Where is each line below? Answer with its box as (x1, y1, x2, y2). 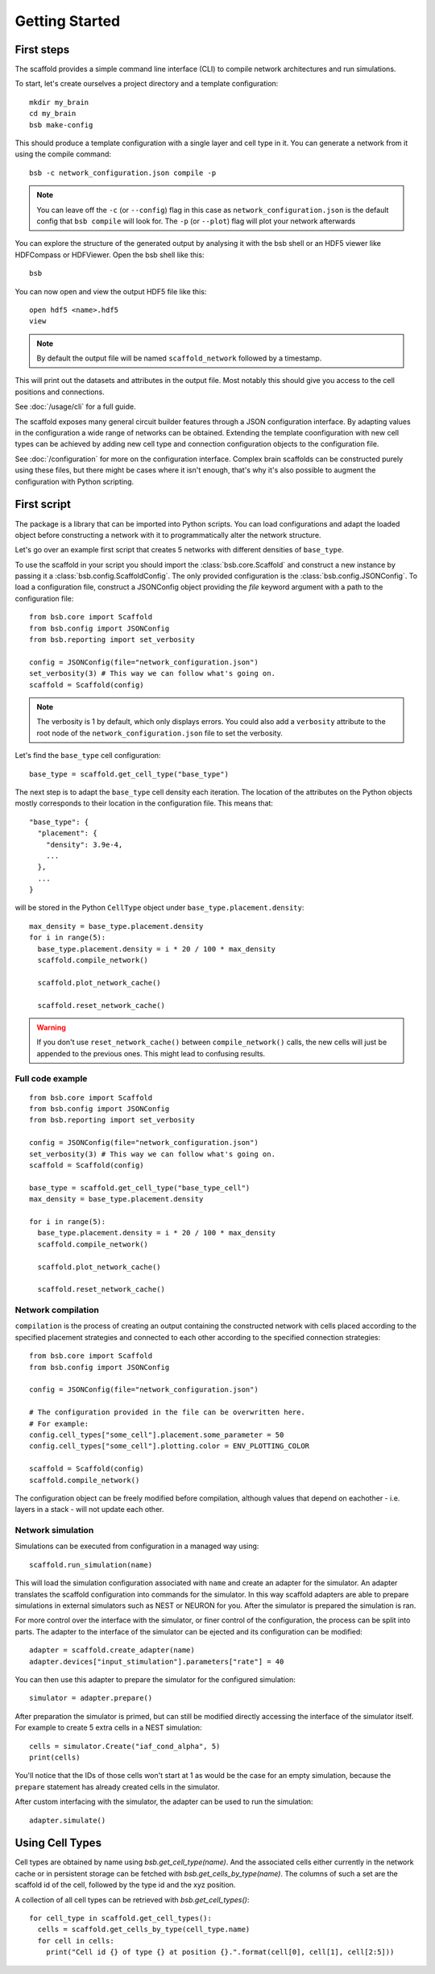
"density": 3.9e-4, (45, 839, 123, 849)
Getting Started (14, 12, 121, 30)
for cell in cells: (37, 1936, 114, 1945)
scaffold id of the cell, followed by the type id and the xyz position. (14, 1880, 236, 1890)
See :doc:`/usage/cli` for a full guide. (14, 402, 136, 411)
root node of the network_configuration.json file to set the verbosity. (36, 728, 284, 738)
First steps (14, 43, 70, 56)
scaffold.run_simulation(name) (29, 1560, 153, 1569)
